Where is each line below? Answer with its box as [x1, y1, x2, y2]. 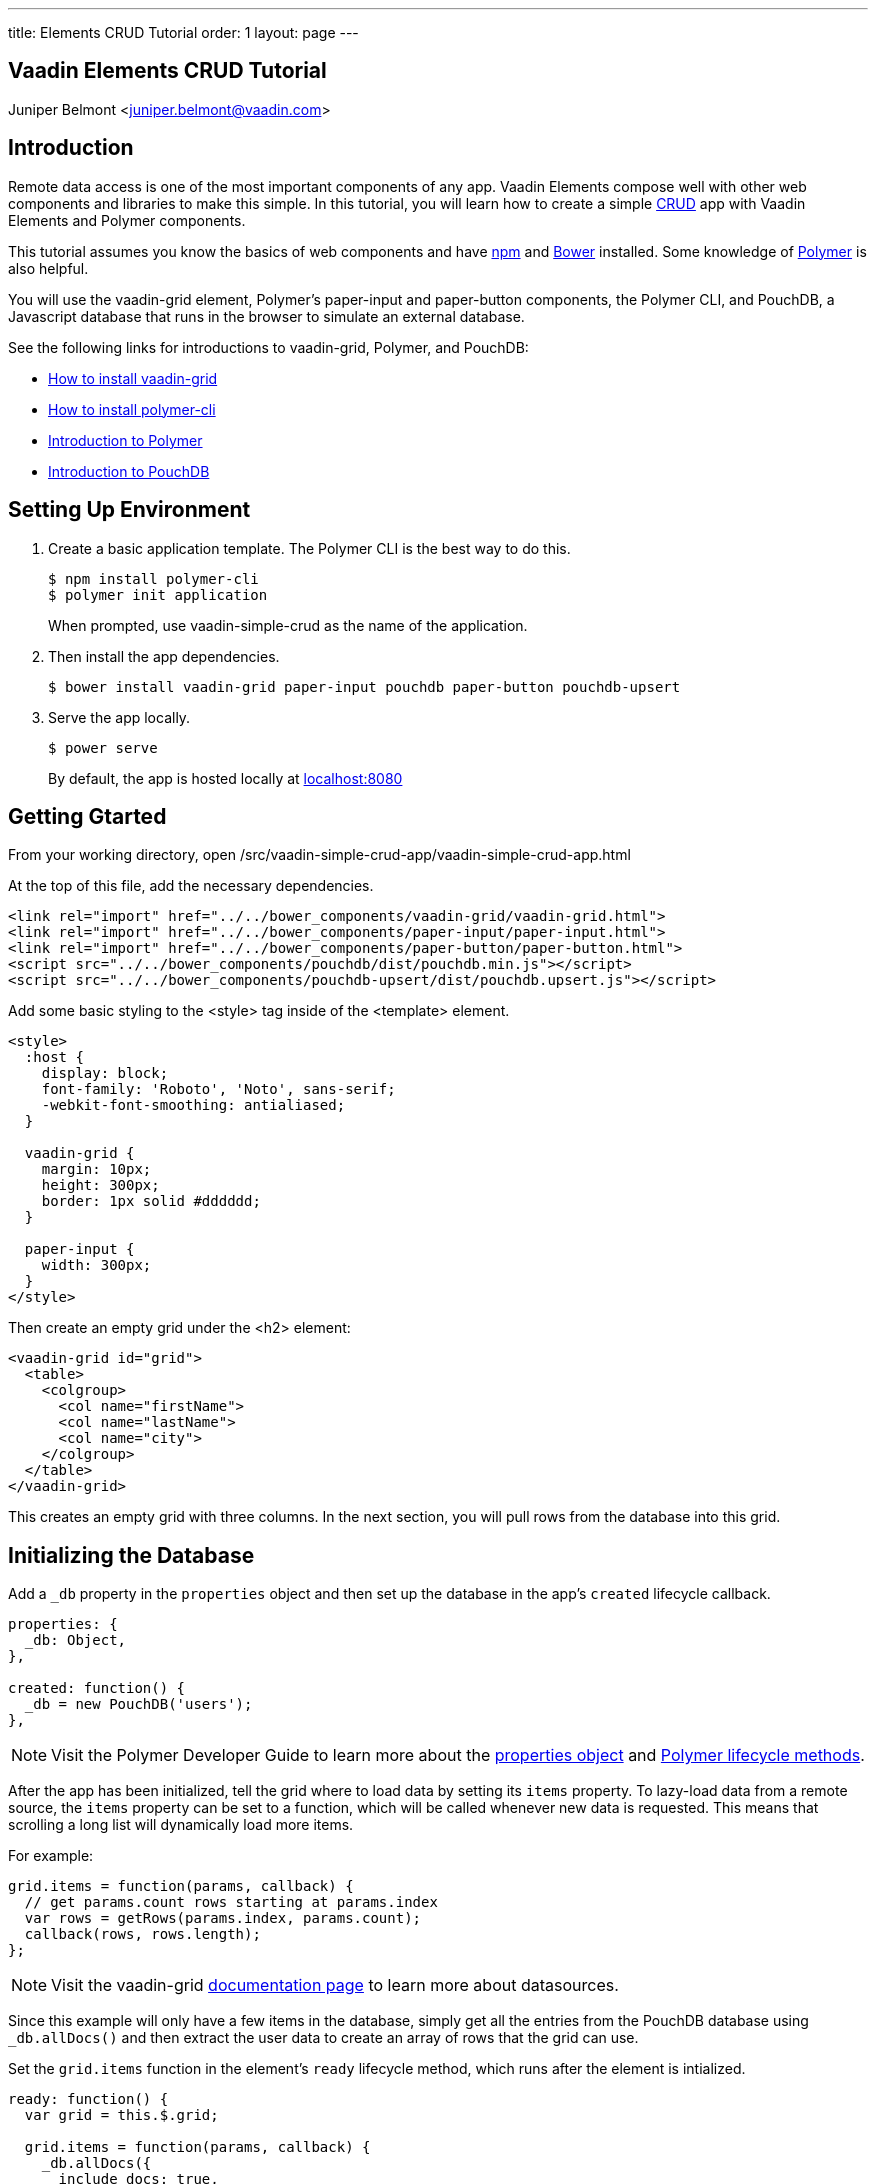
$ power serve [48, 739, 158, 756]
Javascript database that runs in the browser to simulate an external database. [8, 307, 525, 325]
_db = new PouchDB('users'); [24, 1696, 253, 1713]
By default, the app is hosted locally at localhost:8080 [48, 769, 403, 787]
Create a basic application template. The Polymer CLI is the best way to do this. [48, 539, 571, 557]
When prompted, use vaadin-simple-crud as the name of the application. [48, 616, 528, 634]
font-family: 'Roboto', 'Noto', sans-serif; [41, 1081, 396, 1098]
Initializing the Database [8, 1542, 255, 1568]
